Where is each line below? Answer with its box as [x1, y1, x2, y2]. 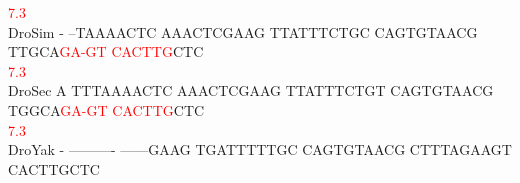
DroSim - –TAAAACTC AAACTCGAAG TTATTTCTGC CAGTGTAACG [8, 21, 478, 42]
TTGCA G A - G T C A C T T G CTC [8, 41, 204, 62]
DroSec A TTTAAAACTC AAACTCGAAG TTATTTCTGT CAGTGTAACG [8, 80, 494, 101]
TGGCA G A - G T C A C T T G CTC [8, 99, 205, 120]
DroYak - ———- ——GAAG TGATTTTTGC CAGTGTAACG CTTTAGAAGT [8, 139, 512, 160]
